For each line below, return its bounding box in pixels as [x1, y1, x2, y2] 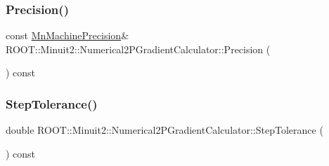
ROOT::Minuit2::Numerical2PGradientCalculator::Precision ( [6, 41, 271, 56]
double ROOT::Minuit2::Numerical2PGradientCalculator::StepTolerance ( [6, 123, 323, 137]
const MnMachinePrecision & [6, 28, 129, 43]
